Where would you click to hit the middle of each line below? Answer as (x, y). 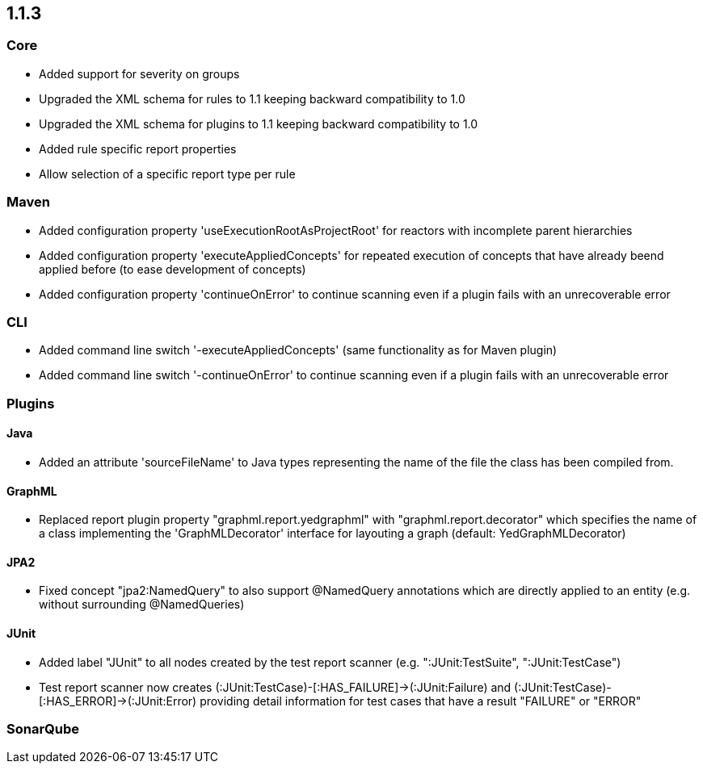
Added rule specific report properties (138, 149)
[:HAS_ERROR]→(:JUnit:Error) (118, 701)
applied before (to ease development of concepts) (173, 269)
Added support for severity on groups (139, 73)
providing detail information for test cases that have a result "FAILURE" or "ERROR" (421, 701)
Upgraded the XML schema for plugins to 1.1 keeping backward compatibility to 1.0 (259, 123)
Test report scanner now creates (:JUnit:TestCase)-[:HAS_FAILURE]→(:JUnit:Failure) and (275, 687)
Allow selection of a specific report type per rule (167, 174)
